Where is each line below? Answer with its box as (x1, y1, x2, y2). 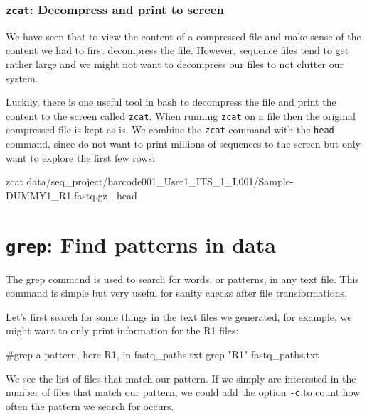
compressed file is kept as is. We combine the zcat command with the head (6, 122, 334, 137)
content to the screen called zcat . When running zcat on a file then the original (6, 108, 356, 123)
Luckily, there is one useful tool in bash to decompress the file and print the (6, 94, 336, 109)
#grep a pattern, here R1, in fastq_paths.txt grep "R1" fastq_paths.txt (6, 347, 319, 362)
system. (6, 70, 38, 85)
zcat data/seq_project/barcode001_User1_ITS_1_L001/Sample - (6, 174, 294, 189)
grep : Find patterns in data (6, 229, 276, 258)
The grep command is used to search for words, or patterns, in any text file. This (6, 271, 359, 286)
